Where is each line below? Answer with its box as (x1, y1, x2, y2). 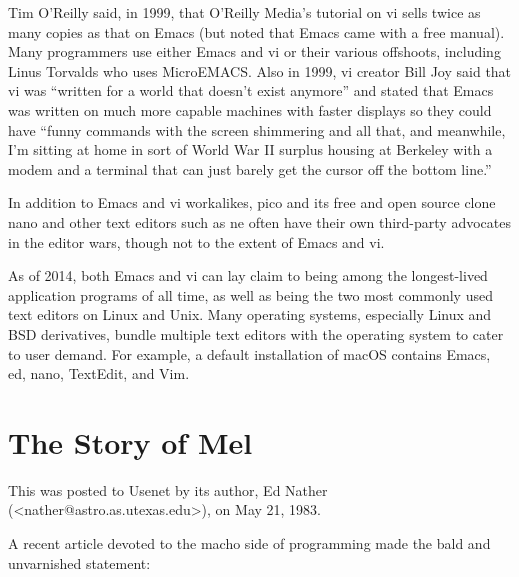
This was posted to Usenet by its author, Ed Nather (8, 479, 328, 500)
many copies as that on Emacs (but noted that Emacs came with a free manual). (8, 21, 505, 42)
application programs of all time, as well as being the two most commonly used (8, 284, 493, 305)
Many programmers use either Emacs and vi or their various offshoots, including (8, 41, 501, 62)
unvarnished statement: (8, 552, 151, 573)
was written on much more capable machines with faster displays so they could (8, 99, 492, 120)
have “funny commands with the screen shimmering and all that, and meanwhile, (8, 119, 506, 140)
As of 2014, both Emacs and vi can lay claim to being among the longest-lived (8, 265, 488, 286)
